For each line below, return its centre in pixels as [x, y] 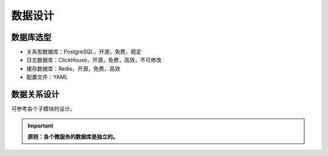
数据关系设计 [35, 95]
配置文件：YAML [47, 77]
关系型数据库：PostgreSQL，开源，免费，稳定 [84, 52]
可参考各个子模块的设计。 [43, 109]
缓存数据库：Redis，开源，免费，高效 [73, 68]
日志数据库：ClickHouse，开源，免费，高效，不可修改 [94, 60]
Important [41, 125]
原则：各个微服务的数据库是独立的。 [73, 137]
